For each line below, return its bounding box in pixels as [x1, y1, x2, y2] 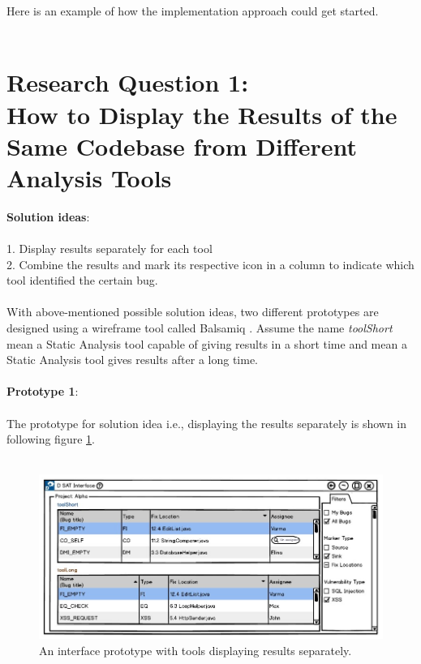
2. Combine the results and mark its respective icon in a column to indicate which [6, 255, 415, 272]
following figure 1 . [6, 431, 95, 448]
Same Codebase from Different [6, 129, 357, 162]
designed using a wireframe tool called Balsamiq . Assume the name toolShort [6, 319, 393, 336]
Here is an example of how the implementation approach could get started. [6, 2, 379, 19]
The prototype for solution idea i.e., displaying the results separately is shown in [6, 414, 407, 431]
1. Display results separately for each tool [6, 240, 213, 257]
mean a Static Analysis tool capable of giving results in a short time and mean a [6, 335, 407, 352]
